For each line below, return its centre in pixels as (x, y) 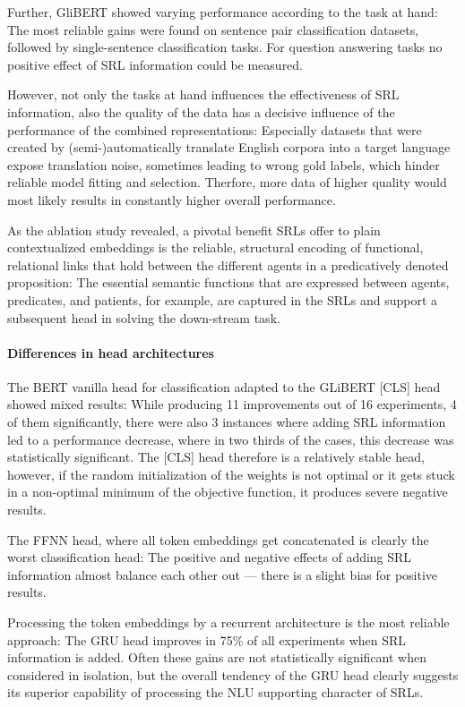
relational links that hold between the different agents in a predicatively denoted (228, 264)
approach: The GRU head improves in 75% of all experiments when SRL (207, 639)
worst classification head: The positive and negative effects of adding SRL (210, 557)
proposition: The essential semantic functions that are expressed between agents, (228, 282)
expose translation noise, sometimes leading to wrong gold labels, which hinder (224, 164)
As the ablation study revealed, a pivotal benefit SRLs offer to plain (194, 230)
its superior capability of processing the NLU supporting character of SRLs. (215, 692)
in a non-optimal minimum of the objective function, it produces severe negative (228, 492)
